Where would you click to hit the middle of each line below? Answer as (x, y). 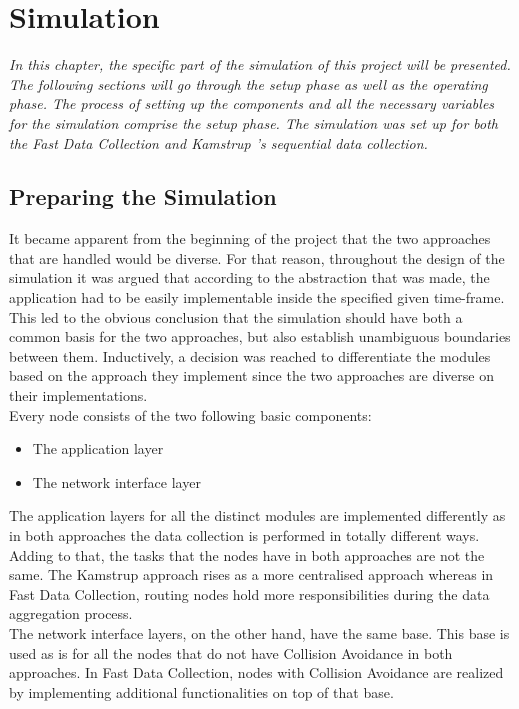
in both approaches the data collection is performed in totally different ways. (244, 535)
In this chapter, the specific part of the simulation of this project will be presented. (260, 64)
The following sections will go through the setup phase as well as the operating (248, 83)
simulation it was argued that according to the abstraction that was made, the (249, 277)
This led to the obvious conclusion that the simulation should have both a (236, 316)
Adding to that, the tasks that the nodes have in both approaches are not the (247, 554)
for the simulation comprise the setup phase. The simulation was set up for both (253, 122)
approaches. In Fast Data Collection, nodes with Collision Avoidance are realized (256, 672)
